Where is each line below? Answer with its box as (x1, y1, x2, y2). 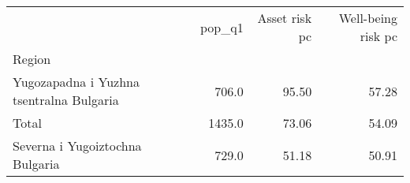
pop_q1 (200, 17, 244, 36)
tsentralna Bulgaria (13, 91, 119, 109)
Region (13, 50, 51, 68)
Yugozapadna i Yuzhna (13, 73, 140, 91)
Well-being (338, 9, 397, 27)
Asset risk (257, 9, 312, 27)
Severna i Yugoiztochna (13, 136, 142, 155)
